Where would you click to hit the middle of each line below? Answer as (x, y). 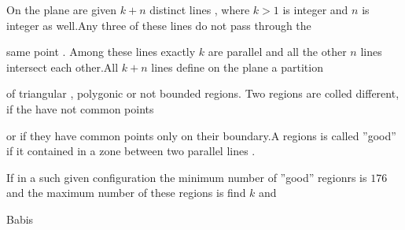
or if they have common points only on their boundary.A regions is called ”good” (201, 135)
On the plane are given (62, 9)
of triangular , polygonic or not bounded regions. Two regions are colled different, (203, 93)
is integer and (315, 9)
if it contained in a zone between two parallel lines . (131, 151)
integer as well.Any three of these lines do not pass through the (159, 25)
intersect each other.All (63, 67)
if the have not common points (80, 108)
